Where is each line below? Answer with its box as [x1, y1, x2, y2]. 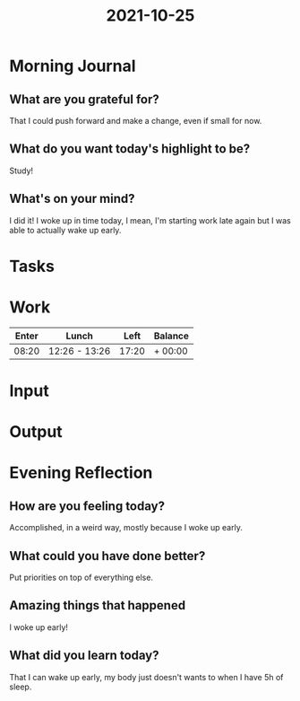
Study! [9, 165, 34, 176]
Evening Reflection [9, 463, 153, 483]
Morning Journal [9, 56, 136, 76]
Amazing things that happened [9, 598, 186, 613]
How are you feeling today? [9, 498, 166, 513]
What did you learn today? [9, 648, 159, 663]
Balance [153, 329, 190, 342]
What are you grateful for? [9, 92, 159, 107]
